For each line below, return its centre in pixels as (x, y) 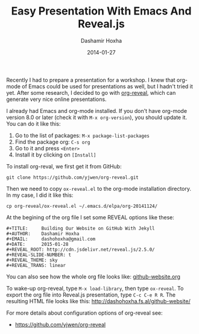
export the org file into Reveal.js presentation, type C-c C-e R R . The (91, 295)
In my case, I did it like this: (40, 195)
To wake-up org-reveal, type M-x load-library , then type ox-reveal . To (95, 288)
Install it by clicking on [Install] (55, 155)
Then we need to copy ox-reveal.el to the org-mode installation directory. (99, 188)
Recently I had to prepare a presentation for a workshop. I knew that (91, 80)
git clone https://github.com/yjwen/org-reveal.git (72, 177)
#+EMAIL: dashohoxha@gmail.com (51, 239)
